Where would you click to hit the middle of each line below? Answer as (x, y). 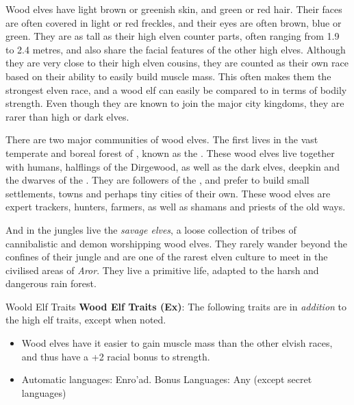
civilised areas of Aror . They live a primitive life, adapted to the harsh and (162, 270)
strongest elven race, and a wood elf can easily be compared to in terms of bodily (176, 89)
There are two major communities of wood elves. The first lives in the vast (162, 139)
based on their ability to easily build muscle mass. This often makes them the (168, 76)
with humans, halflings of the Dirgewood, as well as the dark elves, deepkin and (173, 166)
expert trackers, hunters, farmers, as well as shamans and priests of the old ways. (176, 207)
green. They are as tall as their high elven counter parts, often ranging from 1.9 (173, 36)
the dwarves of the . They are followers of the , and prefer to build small (157, 180)
